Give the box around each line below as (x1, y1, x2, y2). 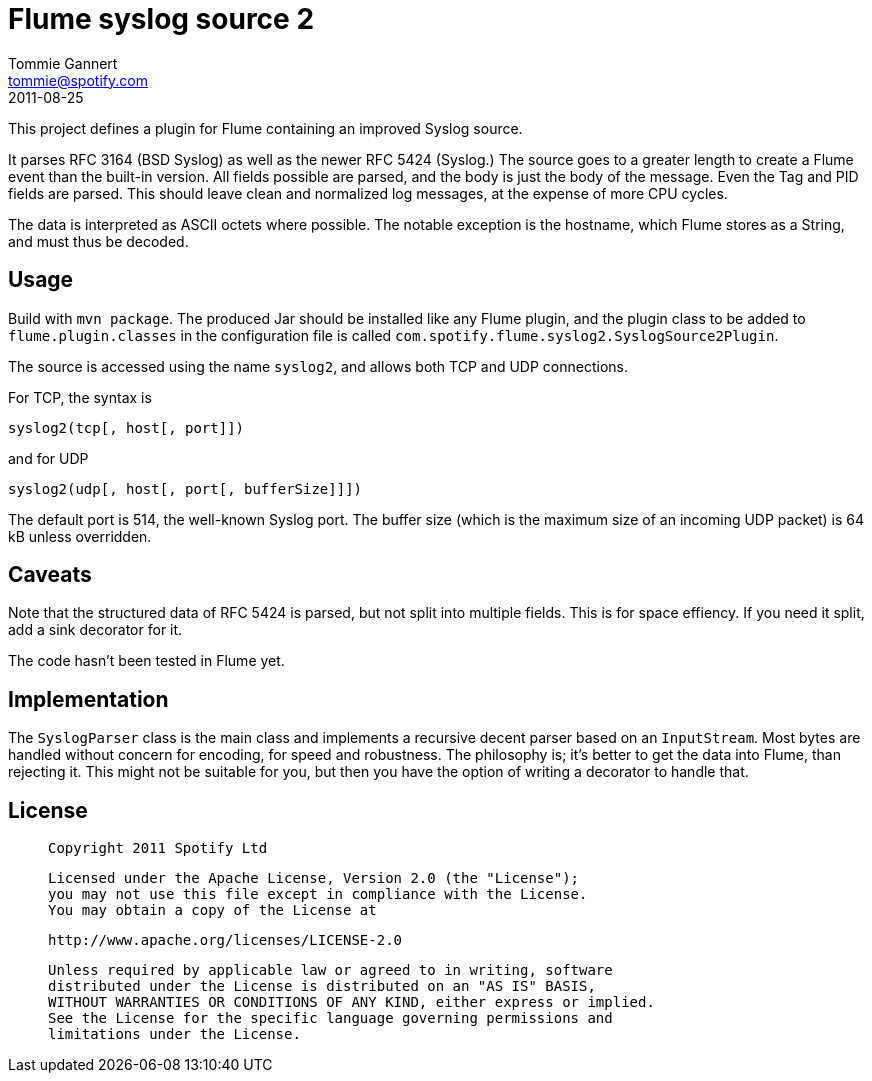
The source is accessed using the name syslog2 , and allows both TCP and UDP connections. (8, 357, 628, 375)
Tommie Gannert (8, 54, 118, 72)
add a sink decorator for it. (8, 621, 183, 639)
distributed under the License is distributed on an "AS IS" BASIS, (48, 978, 596, 995)
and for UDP (8, 449, 89, 467)
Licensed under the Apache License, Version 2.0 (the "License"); (48, 870, 580, 887)
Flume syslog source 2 (8, 2, 315, 36)
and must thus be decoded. (8, 232, 189, 250)
